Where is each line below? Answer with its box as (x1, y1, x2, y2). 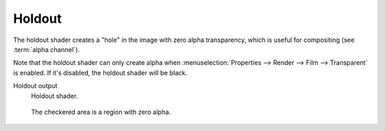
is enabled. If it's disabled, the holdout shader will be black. (13, 68, 188, 77)
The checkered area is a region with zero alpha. (31, 108, 171, 116)
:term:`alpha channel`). (13, 45, 80, 53)
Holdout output (13, 82, 58, 90)
